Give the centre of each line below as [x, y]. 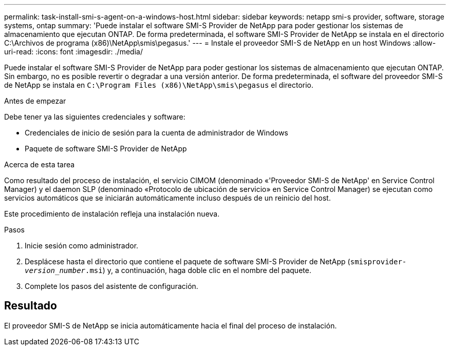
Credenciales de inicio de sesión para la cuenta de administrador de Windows [156, 133]
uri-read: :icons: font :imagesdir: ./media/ [73, 52]
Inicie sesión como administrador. [82, 246]
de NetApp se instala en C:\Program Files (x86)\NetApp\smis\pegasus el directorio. [159, 85]
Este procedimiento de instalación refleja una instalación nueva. [112, 214]
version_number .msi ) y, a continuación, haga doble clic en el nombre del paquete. [168, 270]
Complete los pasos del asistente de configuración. [111, 286]
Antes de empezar [35, 101]
